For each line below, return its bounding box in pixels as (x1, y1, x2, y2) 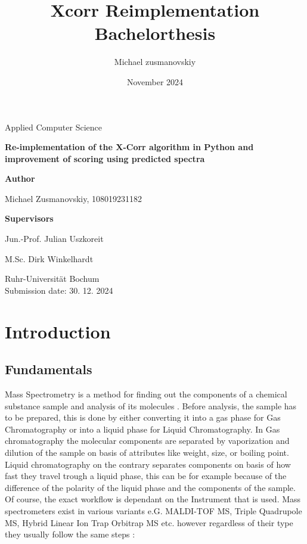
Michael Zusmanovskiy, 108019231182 (5, 192, 142, 204)
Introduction (5, 319, 111, 343)
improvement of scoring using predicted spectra (5, 152, 205, 164)
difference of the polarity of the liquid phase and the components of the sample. (5, 481, 296, 493)
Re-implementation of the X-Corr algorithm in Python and (5, 141, 254, 153)
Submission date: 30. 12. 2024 (5, 284, 113, 296)
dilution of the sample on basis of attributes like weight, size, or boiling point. (5, 446, 289, 458)
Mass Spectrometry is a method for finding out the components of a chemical (5, 388, 287, 400)
